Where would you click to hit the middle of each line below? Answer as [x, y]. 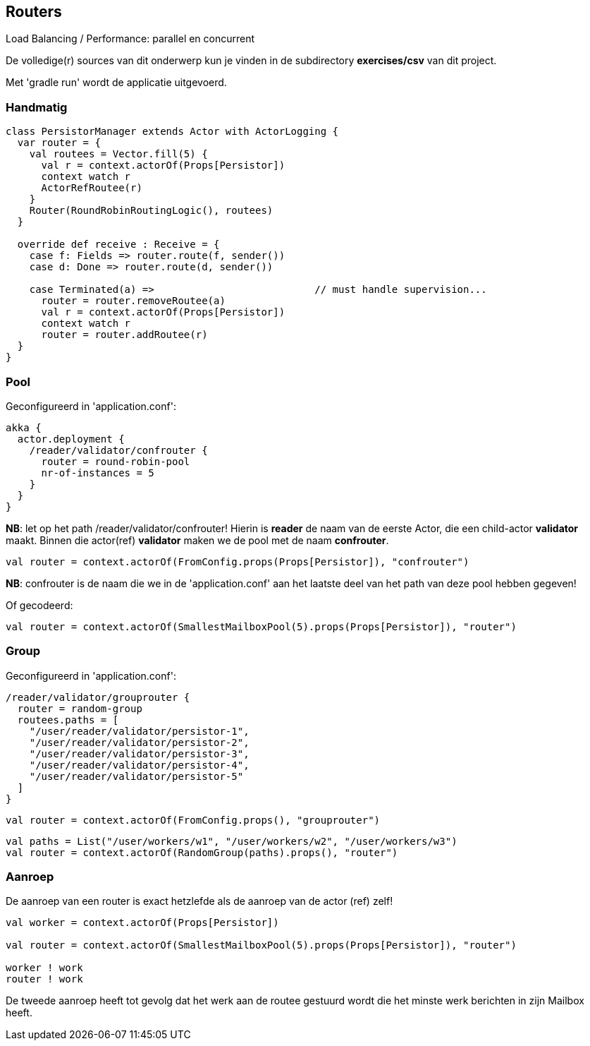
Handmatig [37, 107]
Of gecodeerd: [39, 605]
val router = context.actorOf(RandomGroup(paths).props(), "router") [202, 852]
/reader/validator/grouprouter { [98, 697]
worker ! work [44, 968]
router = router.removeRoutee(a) [133, 301]
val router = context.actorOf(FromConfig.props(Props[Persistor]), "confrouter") [238, 561]
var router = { [59, 143]
